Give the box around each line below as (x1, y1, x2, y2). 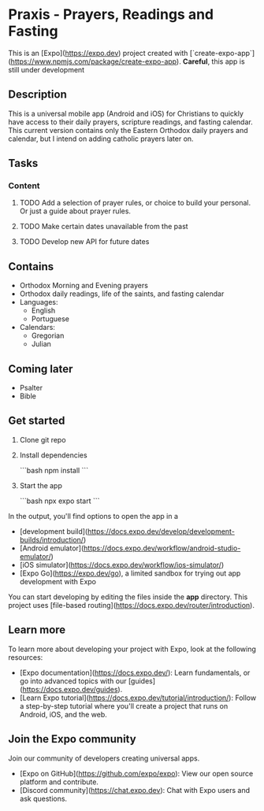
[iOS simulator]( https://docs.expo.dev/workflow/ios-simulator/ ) (19, 560, 225, 569)
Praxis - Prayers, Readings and (8, 6, 214, 24)
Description (8, 88, 67, 102)
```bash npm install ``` (19, 465, 89, 475)
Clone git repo (19, 435, 66, 444)
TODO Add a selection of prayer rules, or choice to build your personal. (19, 198, 251, 208)
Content (8, 180, 41, 191)
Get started (8, 414, 65, 428)
